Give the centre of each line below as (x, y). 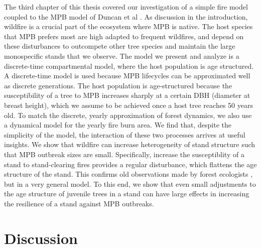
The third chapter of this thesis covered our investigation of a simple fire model (126, 7)
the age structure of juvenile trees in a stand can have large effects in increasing (127, 194)
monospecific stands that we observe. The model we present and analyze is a (122, 55)
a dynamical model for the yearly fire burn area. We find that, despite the (118, 125)
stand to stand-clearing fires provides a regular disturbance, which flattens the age (130, 164)
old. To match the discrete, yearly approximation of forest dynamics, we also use (128, 115)
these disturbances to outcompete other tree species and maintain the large (120, 46)
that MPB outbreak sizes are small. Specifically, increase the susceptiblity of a (124, 154)
